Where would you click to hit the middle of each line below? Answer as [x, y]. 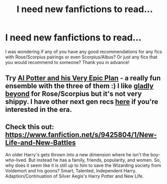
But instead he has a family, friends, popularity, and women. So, [95, 160]
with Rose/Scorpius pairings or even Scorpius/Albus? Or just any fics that [81, 57]
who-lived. [16, 160]
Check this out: [30, 127]
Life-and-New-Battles [41, 142]
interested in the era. [39, 110]
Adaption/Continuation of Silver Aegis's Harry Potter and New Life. [74, 176]
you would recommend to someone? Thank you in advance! [67, 62]
